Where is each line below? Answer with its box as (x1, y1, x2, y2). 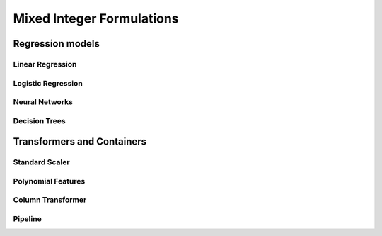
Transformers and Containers (13, 135, 147, 148)
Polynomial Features (13, 176, 86, 186)
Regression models (13, 38, 100, 50)
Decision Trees (13, 116, 66, 125)
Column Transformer (13, 195, 87, 205)
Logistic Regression (13, 78, 83, 88)
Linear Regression (13, 59, 77, 69)
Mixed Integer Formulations (13, 11, 180, 26)
